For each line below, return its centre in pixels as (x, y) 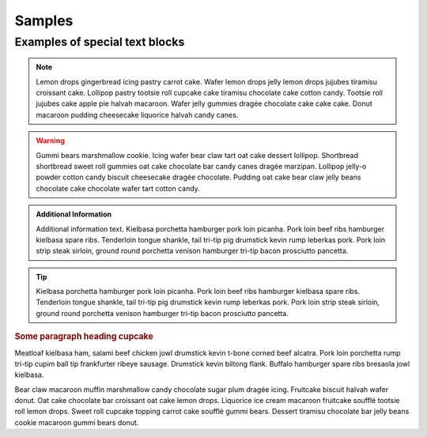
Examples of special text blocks (100, 42)
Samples (44, 21)
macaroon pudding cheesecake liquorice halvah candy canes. (137, 115)
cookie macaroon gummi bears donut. (77, 422)
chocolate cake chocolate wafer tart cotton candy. (118, 188)
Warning (50, 141)
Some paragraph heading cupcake (84, 337)
